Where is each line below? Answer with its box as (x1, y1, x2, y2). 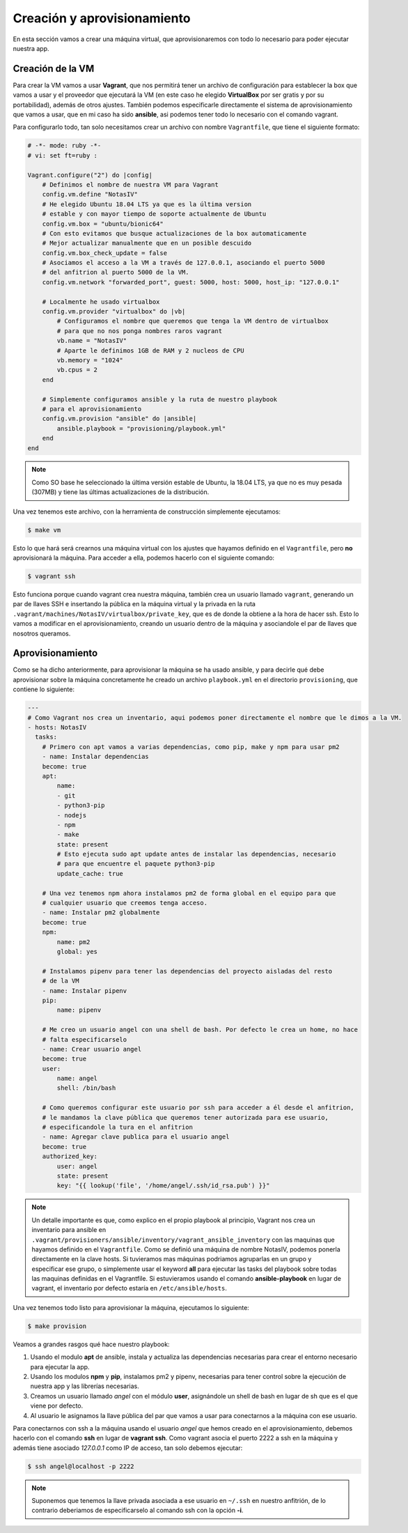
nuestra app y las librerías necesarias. (30, 1382, 139, 1390)
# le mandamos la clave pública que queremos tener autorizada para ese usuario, (42, 1114, 329, 1121)
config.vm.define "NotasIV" (42, 190, 139, 199)
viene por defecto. (30, 1401, 84, 1410)
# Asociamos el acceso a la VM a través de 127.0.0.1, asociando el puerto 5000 (42, 259, 325, 267)
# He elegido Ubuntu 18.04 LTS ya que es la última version (42, 200, 252, 208)
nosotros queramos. (13, 629, 71, 638)
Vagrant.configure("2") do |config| (27, 171, 153, 179)
